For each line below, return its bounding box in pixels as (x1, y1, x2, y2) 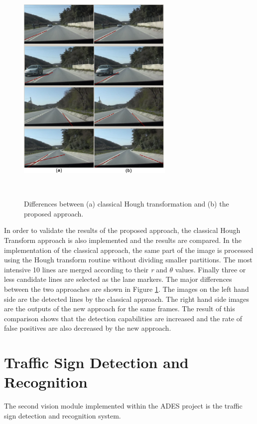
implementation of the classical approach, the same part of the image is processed (4, 244, 254, 255)
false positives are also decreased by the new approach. (4, 323, 171, 333)
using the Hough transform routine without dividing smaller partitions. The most (4, 254, 253, 265)
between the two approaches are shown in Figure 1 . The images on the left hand (4, 283, 249, 294)
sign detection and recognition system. (4, 410, 121, 421)
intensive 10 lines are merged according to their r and (4, 264, 167, 274)
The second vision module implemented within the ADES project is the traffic (4, 401, 243, 411)
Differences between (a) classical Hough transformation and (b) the (24, 199, 229, 209)
